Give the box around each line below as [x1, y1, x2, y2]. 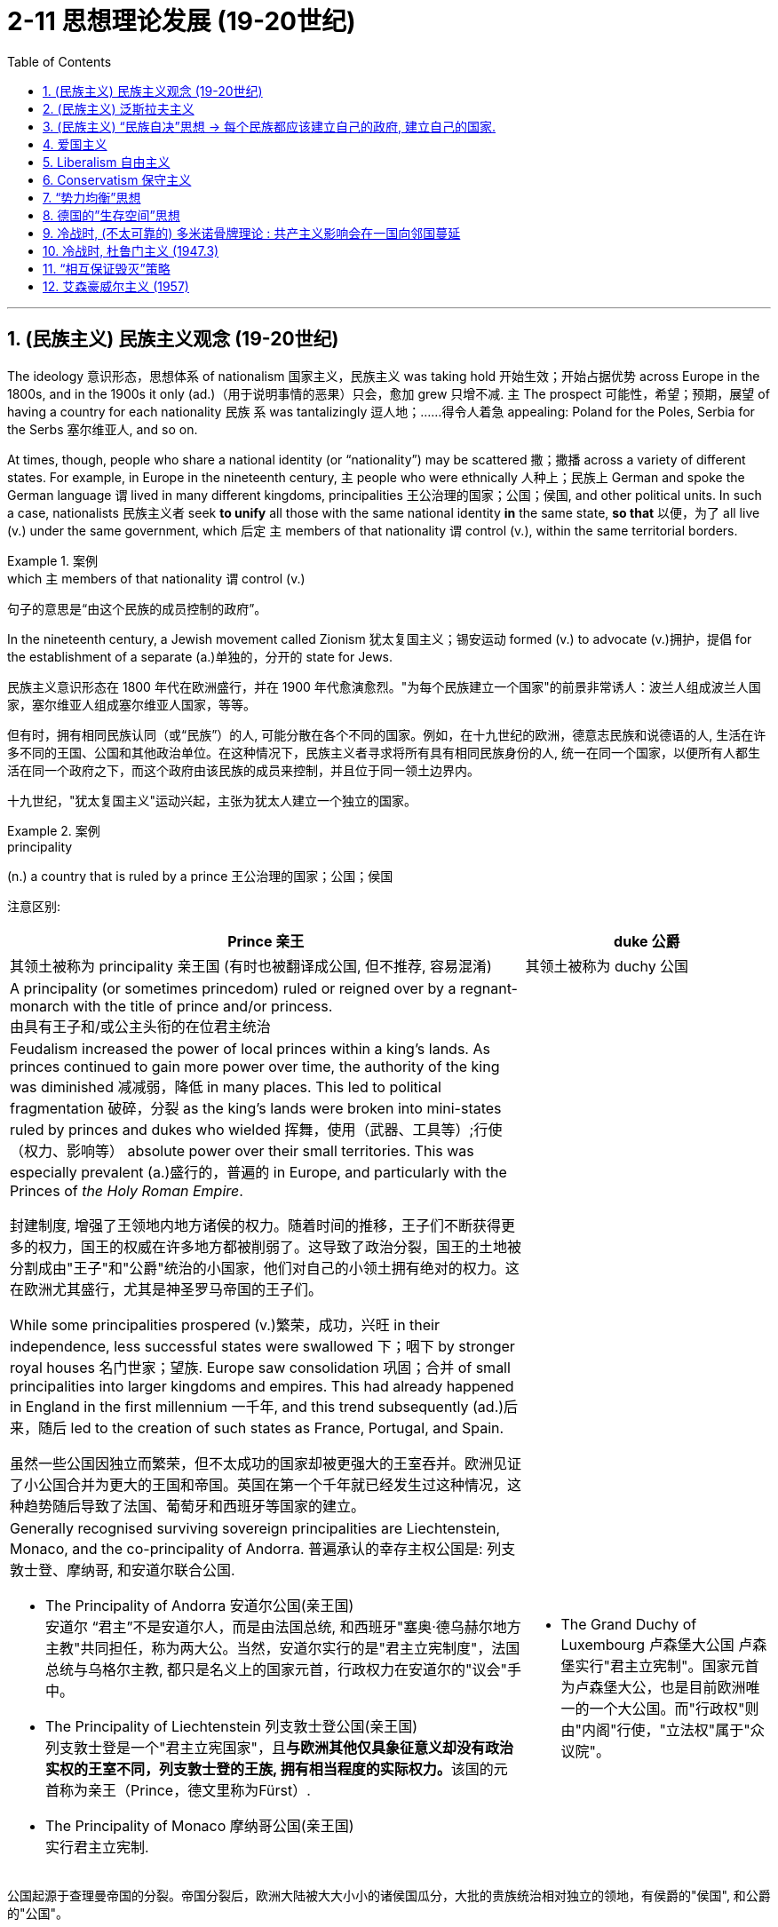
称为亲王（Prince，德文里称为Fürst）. [60, 1780, 311, 1799]
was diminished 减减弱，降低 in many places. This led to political [10, 1077, 441, 1096]
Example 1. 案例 [7, 552, 98, 568]
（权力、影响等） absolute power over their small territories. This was [10, 1141, 474, 1160]
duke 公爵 [614, 932, 680, 950]
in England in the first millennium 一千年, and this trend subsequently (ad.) [10, 1397, 504, 1416]
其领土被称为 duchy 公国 [525, 956, 689, 975]
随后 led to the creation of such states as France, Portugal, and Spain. [38, 1418, 504, 1437]
